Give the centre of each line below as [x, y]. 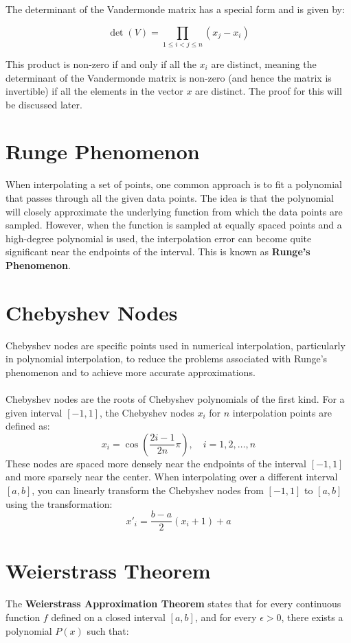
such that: [108, 630]
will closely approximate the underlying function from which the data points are [174, 211]
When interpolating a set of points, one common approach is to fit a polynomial [174, 184]
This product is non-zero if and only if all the [101, 63]
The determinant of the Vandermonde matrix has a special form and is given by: [175, 9]
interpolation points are [282, 412]
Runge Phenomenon [103, 151]
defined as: [28, 426]
